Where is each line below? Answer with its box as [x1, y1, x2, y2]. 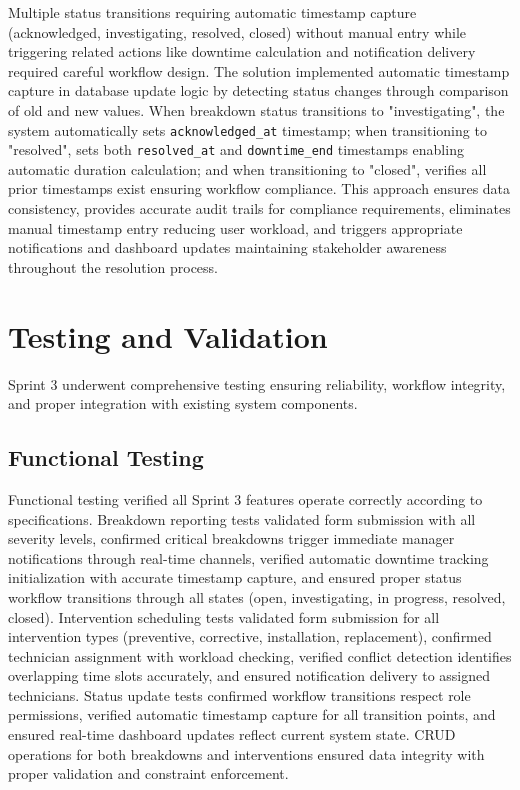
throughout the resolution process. [8, 256, 218, 277]
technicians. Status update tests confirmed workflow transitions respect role [8, 684, 471, 705]
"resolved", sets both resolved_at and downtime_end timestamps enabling [8, 139, 464, 160]
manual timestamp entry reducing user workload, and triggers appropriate [8, 217, 463, 238]
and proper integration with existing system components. [8, 393, 358, 414]
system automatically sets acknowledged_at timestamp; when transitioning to [8, 119, 487, 140]
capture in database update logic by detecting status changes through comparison [8, 80, 509, 101]
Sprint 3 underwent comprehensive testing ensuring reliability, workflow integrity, [8, 373, 506, 394]
